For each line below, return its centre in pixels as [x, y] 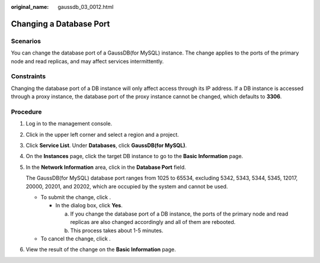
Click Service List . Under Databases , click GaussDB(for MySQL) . [106, 145]
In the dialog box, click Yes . [89, 206]
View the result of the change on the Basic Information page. [101, 249]
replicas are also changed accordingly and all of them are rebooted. [153, 222]
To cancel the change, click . [76, 238]
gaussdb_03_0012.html [86, 7]
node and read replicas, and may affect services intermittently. [87, 61]
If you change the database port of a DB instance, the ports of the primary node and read [179, 214]
